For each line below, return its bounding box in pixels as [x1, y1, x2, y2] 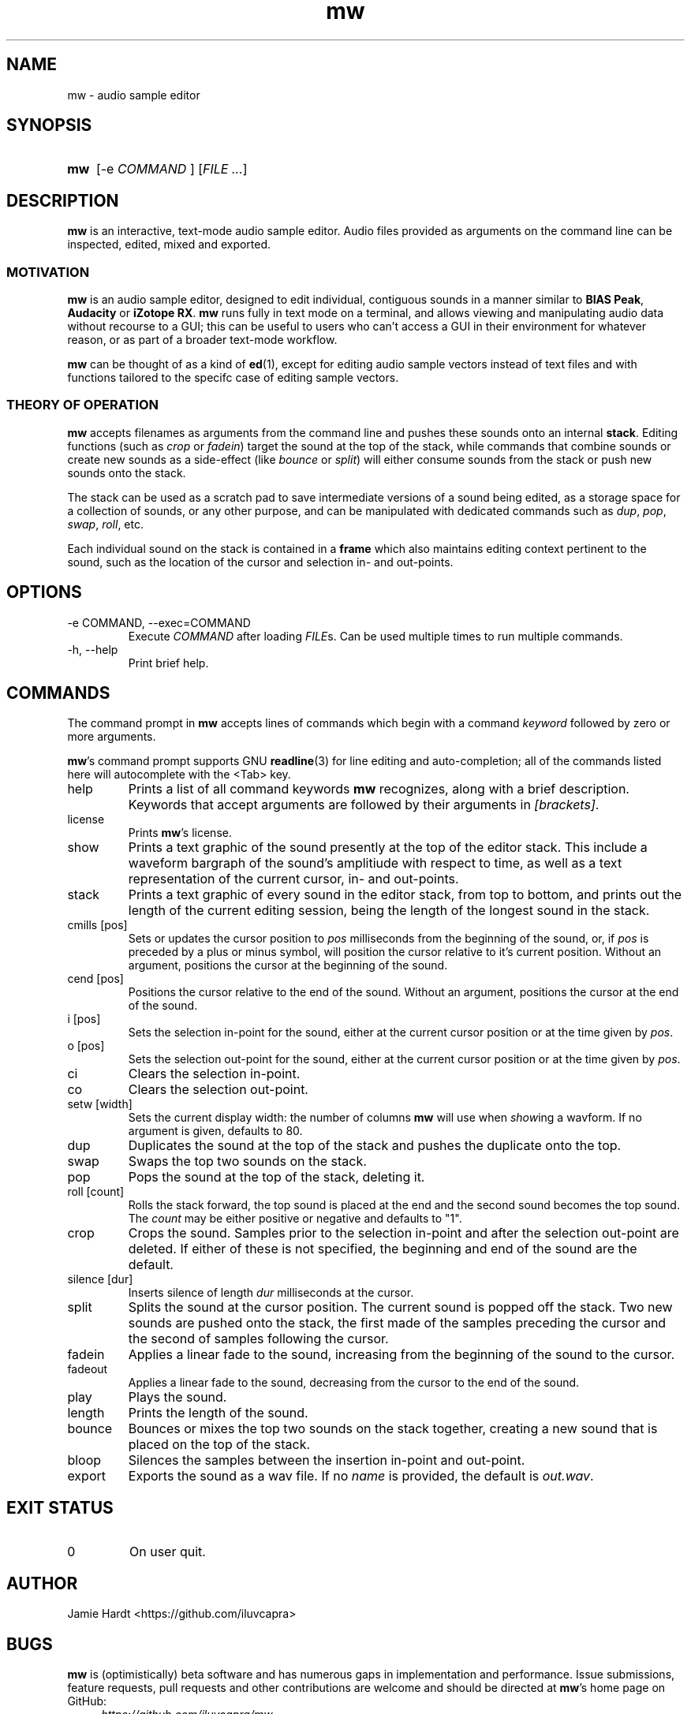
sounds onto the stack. [67, 465, 186, 480]
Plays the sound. [128, 1389, 227, 1406]
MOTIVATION [6, 263, 90, 280]
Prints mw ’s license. [128, 826, 232, 840]
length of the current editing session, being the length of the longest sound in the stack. [128, 902, 650, 919]
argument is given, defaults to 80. [128, 1124, 303, 1138]
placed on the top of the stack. [128, 1436, 311, 1453]
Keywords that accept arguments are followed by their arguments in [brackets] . [128, 797, 599, 813]
